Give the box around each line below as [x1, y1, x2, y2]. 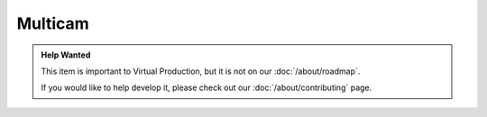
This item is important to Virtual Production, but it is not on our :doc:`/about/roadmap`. [41, 66, 361, 76]
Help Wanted [41, 49, 91, 60]
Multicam [16, 13, 89, 33]
